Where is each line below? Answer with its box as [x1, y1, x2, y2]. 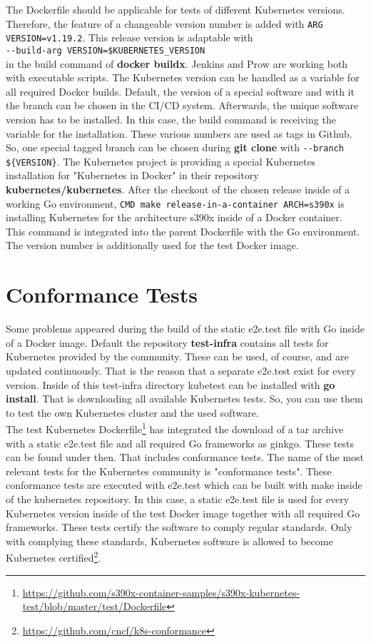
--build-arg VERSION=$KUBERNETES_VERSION [6, 45, 205, 56]
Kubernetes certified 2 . [6, 548, 101, 564]
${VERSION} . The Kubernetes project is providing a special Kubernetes [6, 153, 316, 168]
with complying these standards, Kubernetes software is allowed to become [6, 533, 333, 548]
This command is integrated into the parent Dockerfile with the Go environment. [6, 223, 360, 238]
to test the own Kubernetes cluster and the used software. [6, 405, 259, 420]
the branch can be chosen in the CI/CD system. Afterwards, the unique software [6, 98, 359, 113]
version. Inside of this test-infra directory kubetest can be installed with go [6, 377, 335, 392]
